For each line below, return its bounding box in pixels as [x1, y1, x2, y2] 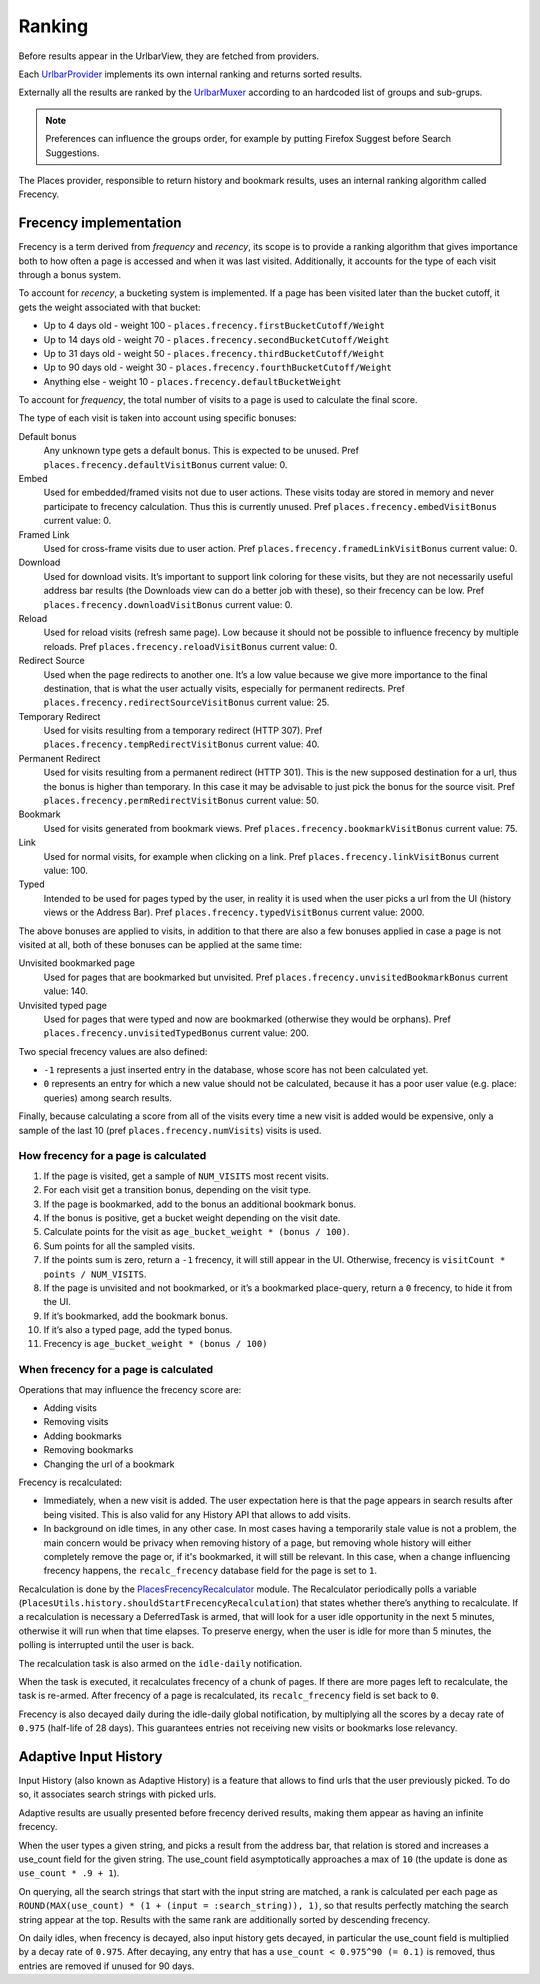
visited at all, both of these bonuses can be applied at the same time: [18, 938, 303, 950]
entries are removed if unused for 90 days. [18, 1960, 195, 1972]
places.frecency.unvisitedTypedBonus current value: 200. [43, 1027, 310, 1039]
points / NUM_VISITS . [43, 1268, 147, 1280]
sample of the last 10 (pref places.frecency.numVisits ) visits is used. [18, 1124, 322, 1136]
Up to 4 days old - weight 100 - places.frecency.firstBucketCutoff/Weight [43, 320, 385, 332]
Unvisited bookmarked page [18, 957, 135, 969]
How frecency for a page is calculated [18, 1149, 207, 1163]
